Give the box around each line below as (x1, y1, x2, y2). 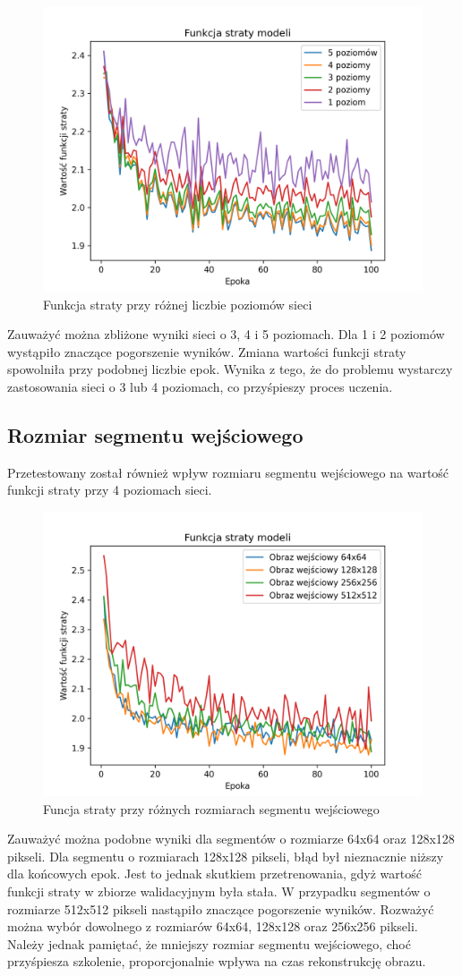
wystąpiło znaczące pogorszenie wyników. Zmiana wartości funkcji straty (7, 342, 406, 361)
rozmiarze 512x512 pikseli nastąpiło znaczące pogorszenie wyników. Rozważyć (7, 899, 434, 918)
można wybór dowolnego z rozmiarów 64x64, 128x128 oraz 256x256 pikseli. (7, 917, 418, 936)
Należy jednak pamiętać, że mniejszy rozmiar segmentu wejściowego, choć (7, 934, 411, 953)
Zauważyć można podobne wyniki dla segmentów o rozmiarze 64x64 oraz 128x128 (7, 829, 455, 848)
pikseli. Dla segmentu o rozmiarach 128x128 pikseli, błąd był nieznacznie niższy (7, 846, 444, 865)
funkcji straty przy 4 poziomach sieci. (7, 480, 212, 499)
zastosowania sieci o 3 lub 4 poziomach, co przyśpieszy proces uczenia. (7, 377, 393, 395)
